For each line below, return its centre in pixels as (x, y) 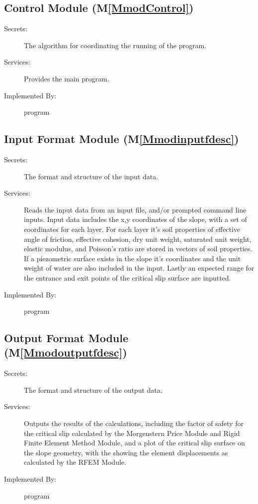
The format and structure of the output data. (93, 390)
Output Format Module (66, 338)
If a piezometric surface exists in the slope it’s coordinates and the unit (132, 258)
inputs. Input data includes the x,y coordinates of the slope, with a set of (135, 219)
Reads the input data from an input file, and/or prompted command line (135, 209)
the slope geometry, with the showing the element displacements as (126, 452)
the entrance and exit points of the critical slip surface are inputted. (128, 277)
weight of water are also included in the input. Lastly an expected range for (139, 268)
